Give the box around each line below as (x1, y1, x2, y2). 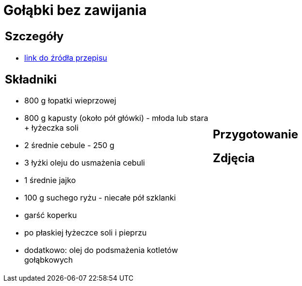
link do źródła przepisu (24, 52, 108, 63)
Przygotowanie (213, 127, 298, 141)
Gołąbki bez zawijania (3, 2, 147, 18)
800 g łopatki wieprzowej (24, 96, 116, 106)
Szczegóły (5, 29, 64, 43)
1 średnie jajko (24, 175, 76, 185)
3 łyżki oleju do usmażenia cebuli (24, 158, 145, 168)
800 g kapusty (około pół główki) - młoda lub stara (24, 113, 208, 123)
